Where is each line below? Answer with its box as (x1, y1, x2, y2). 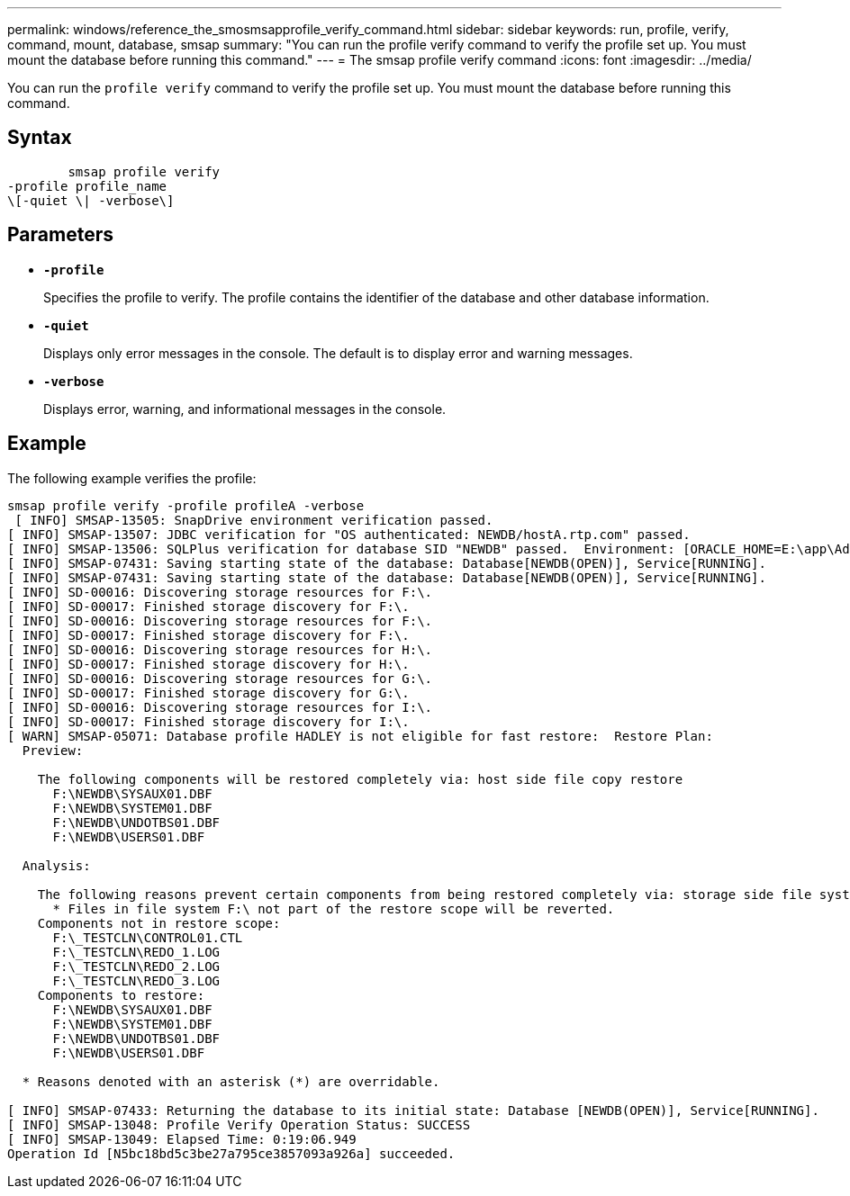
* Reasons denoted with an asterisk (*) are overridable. (22, 1074, 440, 1089)
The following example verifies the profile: (7, 470, 257, 486)
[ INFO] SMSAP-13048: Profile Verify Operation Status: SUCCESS (7, 1117, 471, 1132)
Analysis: (22, 858, 91, 873)
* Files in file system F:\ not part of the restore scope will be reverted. (52, 901, 615, 916)
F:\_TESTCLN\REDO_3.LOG (52, 973, 221, 988)
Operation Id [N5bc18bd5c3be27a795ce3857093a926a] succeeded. (7, 1146, 456, 1161)
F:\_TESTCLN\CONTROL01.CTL (52, 930, 243, 945)
